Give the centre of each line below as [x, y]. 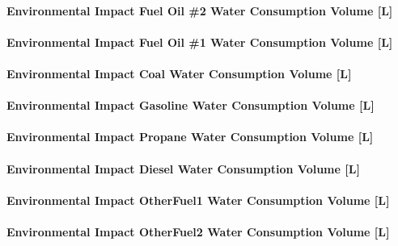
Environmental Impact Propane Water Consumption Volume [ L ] [190, 137]
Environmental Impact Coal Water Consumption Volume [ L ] [179, 73]
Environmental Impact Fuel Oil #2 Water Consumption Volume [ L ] [200, 10]
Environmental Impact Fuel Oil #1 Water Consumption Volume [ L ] [200, 42]
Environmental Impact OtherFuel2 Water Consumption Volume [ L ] [198, 231]
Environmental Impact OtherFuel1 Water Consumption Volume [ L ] [198, 200]
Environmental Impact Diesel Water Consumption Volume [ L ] [183, 168]
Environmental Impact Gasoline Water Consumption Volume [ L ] [191, 105]
